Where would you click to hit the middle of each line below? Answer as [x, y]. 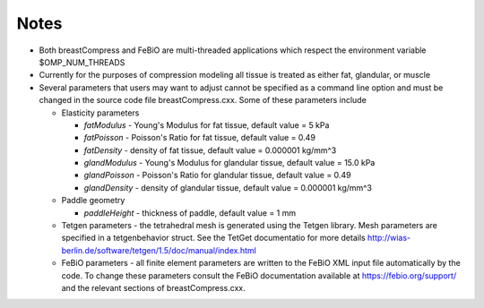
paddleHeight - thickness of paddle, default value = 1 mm [190, 213]
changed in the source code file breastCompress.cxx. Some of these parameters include [203, 100]
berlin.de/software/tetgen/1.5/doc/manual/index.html [159, 250]
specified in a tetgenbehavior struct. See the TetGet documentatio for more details [214, 238]
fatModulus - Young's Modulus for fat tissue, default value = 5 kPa [207, 124]
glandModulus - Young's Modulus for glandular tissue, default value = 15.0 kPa [229, 163]
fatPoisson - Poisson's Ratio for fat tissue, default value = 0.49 [199, 138]
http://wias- [389, 238]
